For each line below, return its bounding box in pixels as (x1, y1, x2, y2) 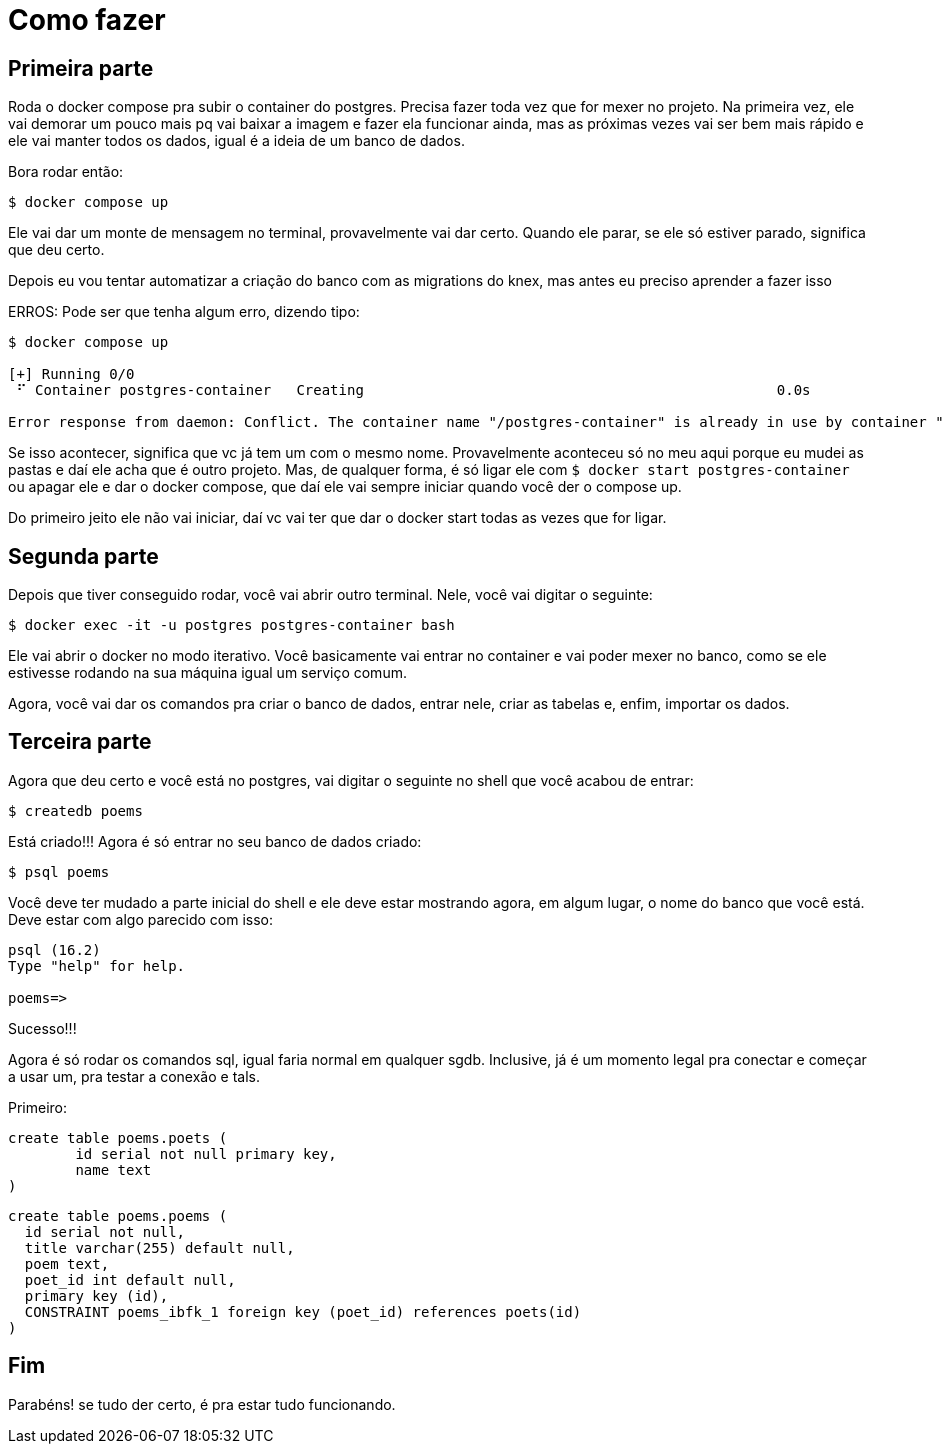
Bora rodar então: (8, 163, 124, 181)
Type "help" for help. (8, 957, 186, 974)
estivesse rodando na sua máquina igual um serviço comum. (8, 664, 407, 682)
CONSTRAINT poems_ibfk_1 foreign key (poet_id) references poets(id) (24, 1303, 582, 1320)
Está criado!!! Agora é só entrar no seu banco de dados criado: (8, 832, 422, 850)
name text (75, 1161, 152, 1178)
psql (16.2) (8, 941, 101, 958)
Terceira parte (8, 729, 152, 755)
